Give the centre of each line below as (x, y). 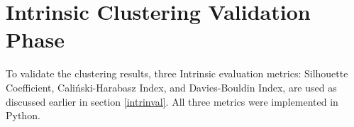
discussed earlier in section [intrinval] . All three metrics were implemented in (172, 101)
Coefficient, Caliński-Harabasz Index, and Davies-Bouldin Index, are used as (171, 87)
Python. (23, 115)
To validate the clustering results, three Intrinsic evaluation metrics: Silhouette (177, 73)
